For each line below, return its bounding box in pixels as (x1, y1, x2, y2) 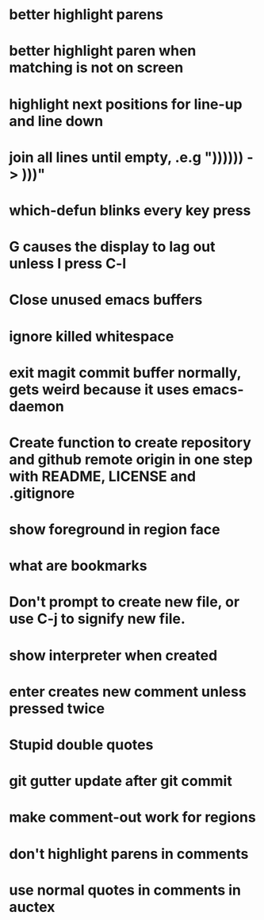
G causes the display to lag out (9, 238, 216, 256)
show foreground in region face (9, 521, 220, 539)
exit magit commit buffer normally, (9, 364, 242, 382)
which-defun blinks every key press (9, 201, 251, 219)
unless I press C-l (9, 255, 127, 273)
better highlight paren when (9, 42, 197, 60)
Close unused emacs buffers (9, 291, 203, 309)
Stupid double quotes (9, 736, 154, 753)
